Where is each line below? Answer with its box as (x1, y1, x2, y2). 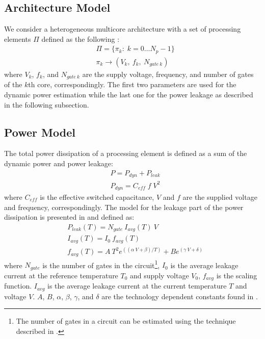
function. (4, 280, 32, 291)
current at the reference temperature (4, 270, 118, 280)
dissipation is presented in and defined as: (4, 212, 135, 222)
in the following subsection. (4, 99, 89, 110)
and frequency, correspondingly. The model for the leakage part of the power (4, 201, 244, 212)
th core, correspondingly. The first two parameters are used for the (28, 79, 236, 90)
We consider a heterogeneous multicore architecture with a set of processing (4, 23, 241, 34)
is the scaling (216, 270, 257, 280)
